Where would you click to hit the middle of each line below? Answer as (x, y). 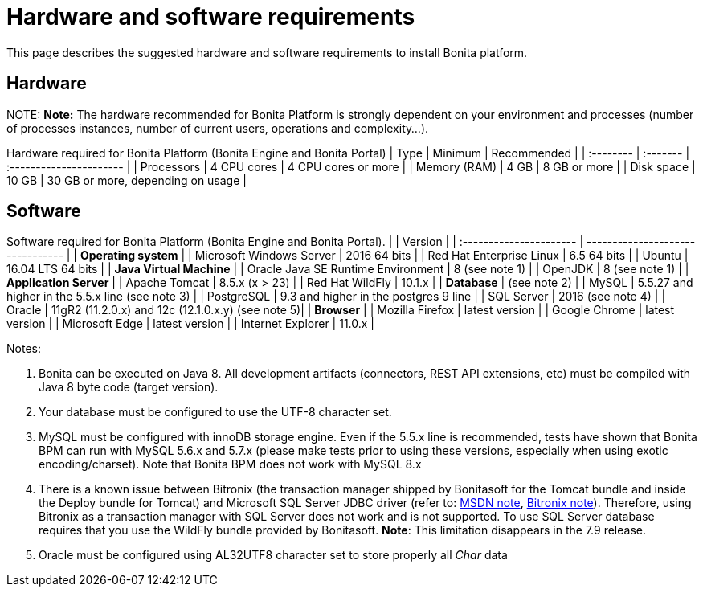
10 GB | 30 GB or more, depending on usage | (127, 180)
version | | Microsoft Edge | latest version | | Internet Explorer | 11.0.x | (191, 324)
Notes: (24, 349)
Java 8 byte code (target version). (129, 387)
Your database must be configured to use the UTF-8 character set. (215, 412)
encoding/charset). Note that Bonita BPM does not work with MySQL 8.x (230, 464)
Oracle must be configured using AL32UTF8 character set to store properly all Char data (273, 555)
